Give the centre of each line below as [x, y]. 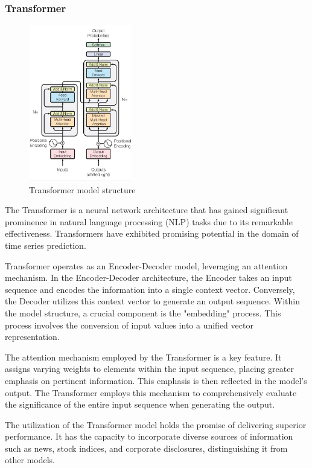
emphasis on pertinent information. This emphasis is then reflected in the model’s [156, 380]
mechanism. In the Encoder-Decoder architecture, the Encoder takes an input [148, 277]
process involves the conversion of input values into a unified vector [129, 325]
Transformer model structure [82, 189]
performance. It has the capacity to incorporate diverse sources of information [149, 436]
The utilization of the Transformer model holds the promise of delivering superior [156, 424]
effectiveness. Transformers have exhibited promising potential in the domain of [152, 233]
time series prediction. [46, 245]
